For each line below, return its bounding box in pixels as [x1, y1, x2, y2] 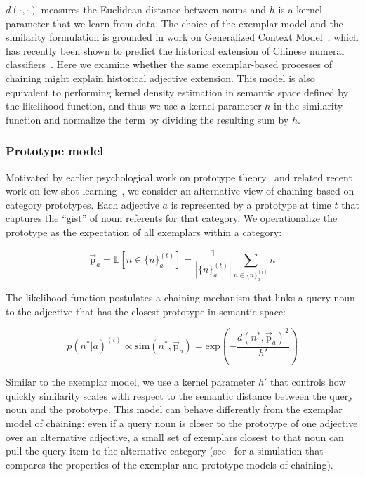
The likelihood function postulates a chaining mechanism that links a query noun [6, 290, 355, 305]
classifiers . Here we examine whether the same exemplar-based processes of [6, 57, 333, 72]
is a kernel [278, 2, 322, 16]
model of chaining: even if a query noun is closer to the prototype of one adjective [6, 416, 358, 430]
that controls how [270, 374, 346, 389]
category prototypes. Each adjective [6, 197, 159, 211]
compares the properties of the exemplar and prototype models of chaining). [6, 457, 333, 471]
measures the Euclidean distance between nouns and [41, 2, 267, 16]
